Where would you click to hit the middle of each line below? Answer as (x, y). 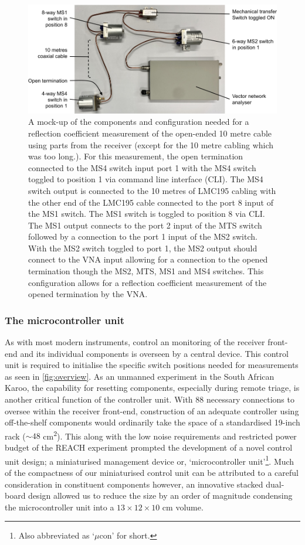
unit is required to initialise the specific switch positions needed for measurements (152, 365)
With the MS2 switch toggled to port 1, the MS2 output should (143, 248)
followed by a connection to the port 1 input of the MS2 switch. (143, 236)
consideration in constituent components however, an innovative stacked (134, 484)
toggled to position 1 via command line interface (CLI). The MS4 (146, 179)
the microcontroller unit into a (60, 507)
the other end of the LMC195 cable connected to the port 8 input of (151, 202)
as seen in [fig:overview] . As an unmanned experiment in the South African (140, 376)
